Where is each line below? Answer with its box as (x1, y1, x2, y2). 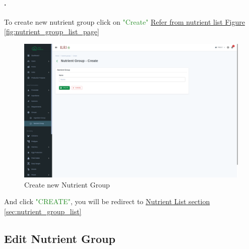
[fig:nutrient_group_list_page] (4, 26, 99, 37)
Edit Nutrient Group (4, 230, 115, 246)
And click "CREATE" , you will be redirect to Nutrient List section (4, 196, 210, 207)
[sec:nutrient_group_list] (4, 206, 82, 216)
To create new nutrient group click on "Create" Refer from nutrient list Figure (4, 16, 245, 27)
